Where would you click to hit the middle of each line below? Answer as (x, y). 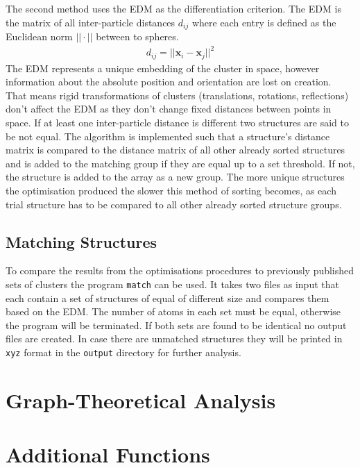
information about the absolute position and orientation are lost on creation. (169, 82)
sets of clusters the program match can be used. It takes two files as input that (172, 284)
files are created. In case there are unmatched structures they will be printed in (174, 339)
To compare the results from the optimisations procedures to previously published (180, 270)
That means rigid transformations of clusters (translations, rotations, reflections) (177, 95)
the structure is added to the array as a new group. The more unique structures (175, 177)
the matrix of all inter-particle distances (91, 22)
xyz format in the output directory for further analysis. (123, 352)
